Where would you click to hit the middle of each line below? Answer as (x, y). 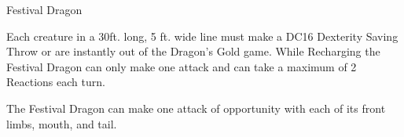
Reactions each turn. (56, 82)
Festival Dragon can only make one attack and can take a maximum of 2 (182, 66)
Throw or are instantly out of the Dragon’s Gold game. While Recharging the (193, 51)
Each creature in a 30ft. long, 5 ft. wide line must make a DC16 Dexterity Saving (202, 36)
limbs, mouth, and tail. (62, 123)
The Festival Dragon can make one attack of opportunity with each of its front (196, 108)
